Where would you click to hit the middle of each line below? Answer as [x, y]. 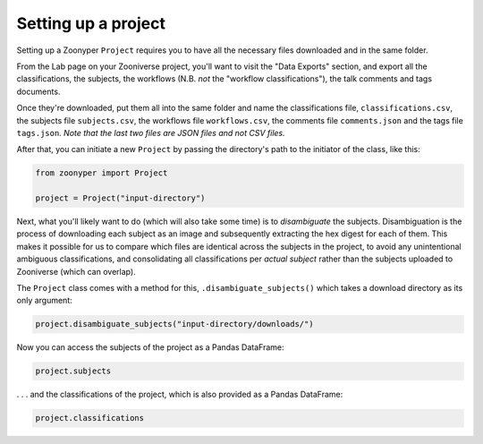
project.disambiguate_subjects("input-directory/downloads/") [174, 324]
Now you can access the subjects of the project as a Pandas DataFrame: [151, 347]
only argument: [45, 301]
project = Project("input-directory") [120, 198]
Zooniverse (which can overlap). [76, 271]
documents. [38, 91]
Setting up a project [91, 23]
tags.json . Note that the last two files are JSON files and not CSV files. [151, 132]
